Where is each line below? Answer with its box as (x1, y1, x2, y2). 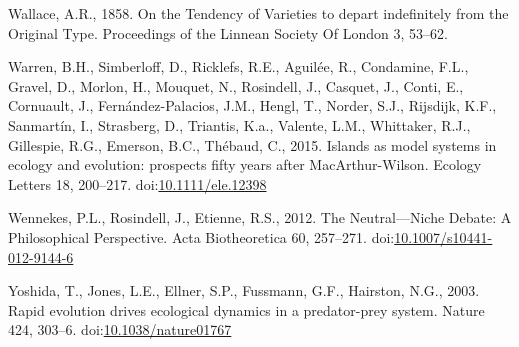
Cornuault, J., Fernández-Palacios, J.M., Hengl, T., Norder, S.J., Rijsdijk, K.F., (8, 95, 497, 116)
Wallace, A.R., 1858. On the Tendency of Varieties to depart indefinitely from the (8, 3, 509, 23)
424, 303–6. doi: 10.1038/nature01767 (8, 319, 232, 340)
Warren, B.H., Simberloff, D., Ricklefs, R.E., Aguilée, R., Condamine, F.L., (8, 56, 469, 77)
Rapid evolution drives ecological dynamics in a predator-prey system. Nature (8, 299, 485, 320)
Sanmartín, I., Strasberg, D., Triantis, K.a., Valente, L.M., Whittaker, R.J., (8, 114, 471, 135)
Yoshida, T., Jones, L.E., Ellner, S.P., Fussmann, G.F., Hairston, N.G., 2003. (8, 280, 480, 301)
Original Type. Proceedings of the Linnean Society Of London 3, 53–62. (8, 22, 448, 43)
